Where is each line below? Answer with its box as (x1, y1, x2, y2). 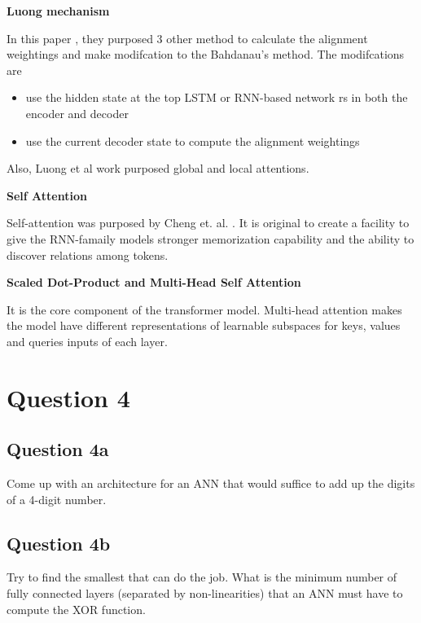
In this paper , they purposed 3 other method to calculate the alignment (7, 29, 368, 46)
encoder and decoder (25, 104, 129, 121)
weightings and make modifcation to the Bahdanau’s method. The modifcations (7, 46, 405, 63)
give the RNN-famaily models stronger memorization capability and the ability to (7, 230, 414, 247)
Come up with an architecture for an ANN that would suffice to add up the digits (7, 475, 415, 492)
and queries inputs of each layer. (7, 332, 168, 349)
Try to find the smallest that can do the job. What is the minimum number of (7, 568, 397, 586)
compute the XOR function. (7, 600, 146, 617)
